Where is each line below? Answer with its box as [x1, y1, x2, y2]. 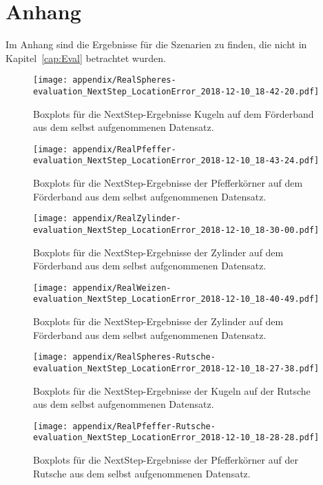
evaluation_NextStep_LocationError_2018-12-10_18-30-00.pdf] [33, 225, 320, 235]
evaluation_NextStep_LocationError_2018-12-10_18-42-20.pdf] [33, 86, 320, 96]
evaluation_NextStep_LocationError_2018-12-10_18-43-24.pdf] [33, 156, 320, 166]
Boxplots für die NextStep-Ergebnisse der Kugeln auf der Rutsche [33, 383, 311, 398]
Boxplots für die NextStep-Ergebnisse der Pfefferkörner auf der [33, 453, 298, 467]
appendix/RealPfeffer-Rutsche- [72, 421, 216, 431]
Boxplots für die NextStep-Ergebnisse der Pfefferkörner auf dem [33, 176, 303, 190]
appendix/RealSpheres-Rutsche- [72, 352, 216, 362]
